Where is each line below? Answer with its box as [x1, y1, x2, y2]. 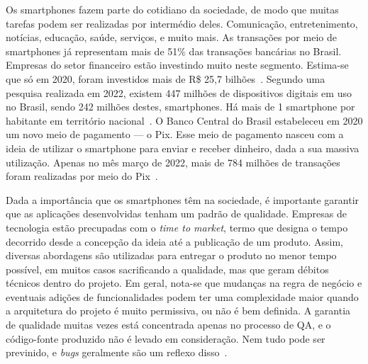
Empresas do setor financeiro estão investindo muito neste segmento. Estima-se [6, 57, 349, 72]
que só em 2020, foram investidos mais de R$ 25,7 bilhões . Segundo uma [6, 71, 325, 86]
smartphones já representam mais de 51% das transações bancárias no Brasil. [6, 43, 342, 58]
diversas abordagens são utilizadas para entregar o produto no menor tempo [6, 248, 337, 263]
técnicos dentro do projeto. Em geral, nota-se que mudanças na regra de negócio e [6, 275, 362, 290]
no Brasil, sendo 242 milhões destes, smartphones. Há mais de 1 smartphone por [6, 99, 355, 114]
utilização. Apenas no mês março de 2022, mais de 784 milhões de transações [6, 154, 340, 169]
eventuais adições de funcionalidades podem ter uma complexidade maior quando [6, 289, 359, 304]
